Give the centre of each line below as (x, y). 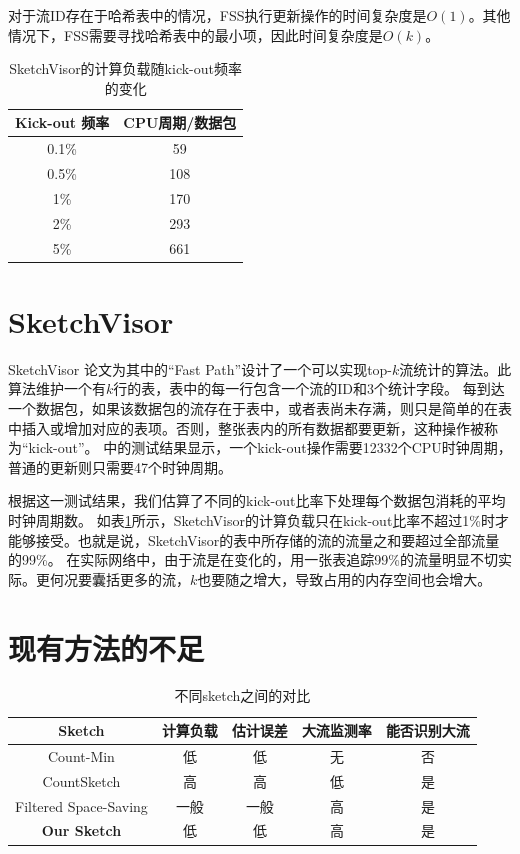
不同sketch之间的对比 (242, 695)
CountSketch (81, 780)
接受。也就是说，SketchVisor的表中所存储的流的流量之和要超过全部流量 (267, 539)
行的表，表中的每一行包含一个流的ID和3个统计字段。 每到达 (309, 388)
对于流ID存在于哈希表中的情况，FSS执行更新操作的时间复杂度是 (217, 15)
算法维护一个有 (57, 388)
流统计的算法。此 (455, 368)
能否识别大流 (427, 730)
